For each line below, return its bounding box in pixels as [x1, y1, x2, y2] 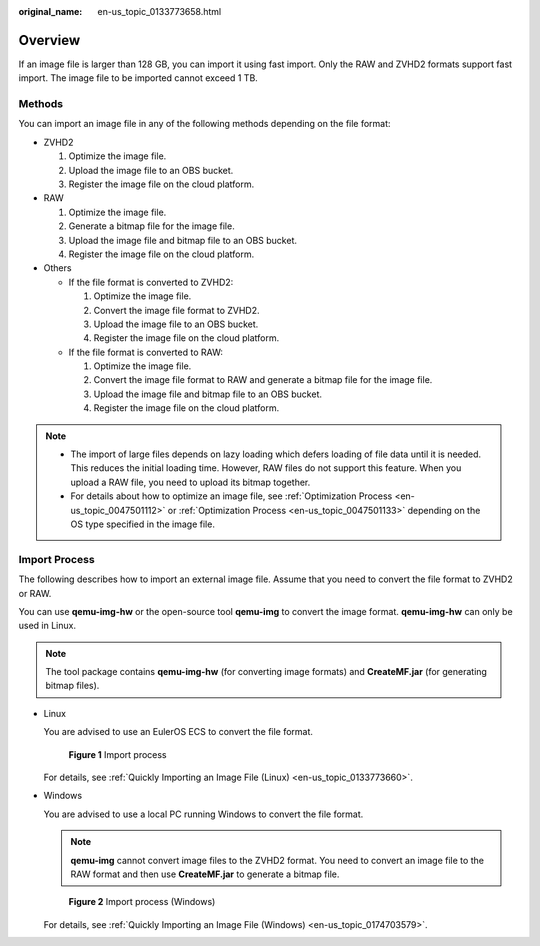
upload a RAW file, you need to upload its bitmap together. [70, 476, 311, 488]
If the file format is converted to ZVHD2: [68, 276, 234, 288]
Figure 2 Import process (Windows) [68, 896, 216, 908]
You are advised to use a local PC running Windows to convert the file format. [43, 808, 364, 820]
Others [43, 262, 72, 274]
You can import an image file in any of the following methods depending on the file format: [18, 118, 391, 130]
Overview [18, 31, 81, 49]
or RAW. [18, 587, 52, 599]
